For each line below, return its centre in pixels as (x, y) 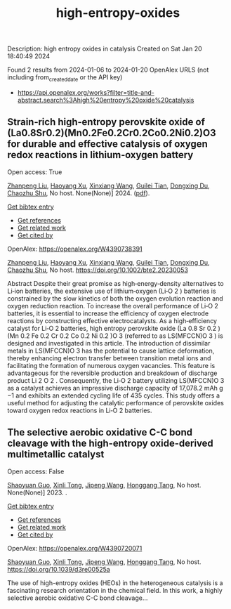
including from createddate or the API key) (65, 78)
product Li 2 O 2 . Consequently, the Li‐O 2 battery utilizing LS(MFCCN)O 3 (116, 380)
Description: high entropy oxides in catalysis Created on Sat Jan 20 (105, 49)
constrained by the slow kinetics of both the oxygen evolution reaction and (115, 298)
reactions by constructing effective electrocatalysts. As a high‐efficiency (112, 320)
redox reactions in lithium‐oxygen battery (100, 155)
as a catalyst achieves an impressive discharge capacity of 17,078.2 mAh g (115, 388)
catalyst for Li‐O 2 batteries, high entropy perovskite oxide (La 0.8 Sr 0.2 (112, 328)
